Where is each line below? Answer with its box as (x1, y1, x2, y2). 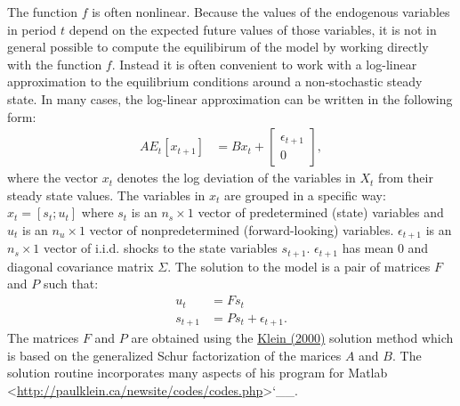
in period (7, 20, 57, 38)
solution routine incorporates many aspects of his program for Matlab (7, 363, 388, 382)
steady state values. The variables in (7, 185, 206, 204)
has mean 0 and (342, 239, 429, 257)
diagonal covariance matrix (7, 256, 154, 275)
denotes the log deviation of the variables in (117, 168, 356, 187)
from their (378, 168, 433, 187)
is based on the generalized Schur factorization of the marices (7, 345, 342, 364)
